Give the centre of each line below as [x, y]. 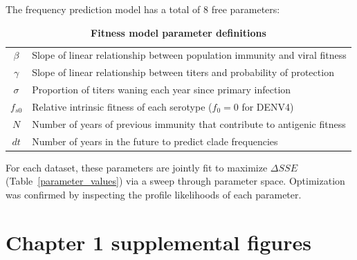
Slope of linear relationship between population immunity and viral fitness [189, 55]
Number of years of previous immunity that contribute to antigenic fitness [189, 123]
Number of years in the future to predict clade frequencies [155, 141]
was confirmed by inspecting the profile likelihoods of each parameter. [154, 194]
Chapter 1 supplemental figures [158, 242]
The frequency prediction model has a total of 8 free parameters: [143, 9]
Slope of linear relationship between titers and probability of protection [183, 72]
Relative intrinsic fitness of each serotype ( [122, 106]
